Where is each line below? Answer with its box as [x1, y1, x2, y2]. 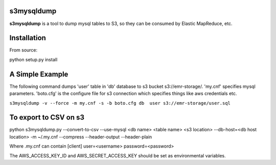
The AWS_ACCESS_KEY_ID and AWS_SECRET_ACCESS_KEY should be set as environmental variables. [9, 152, 226, 158]
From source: [9, 47, 38, 53]
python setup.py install [9, 56, 58, 62]
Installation [9, 34, 46, 42]
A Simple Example [9, 69, 68, 79]
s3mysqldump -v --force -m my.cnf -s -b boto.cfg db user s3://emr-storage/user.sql [9, 100, 231, 106]
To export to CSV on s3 [9, 113, 84, 122]
